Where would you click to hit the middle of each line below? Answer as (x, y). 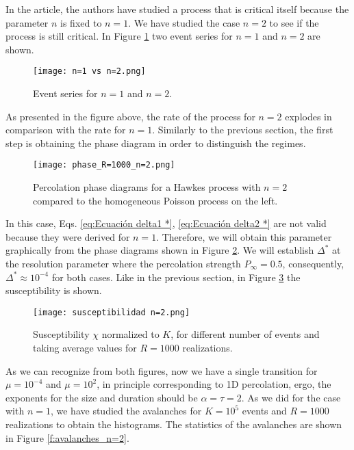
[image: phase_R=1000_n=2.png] (104, 165)
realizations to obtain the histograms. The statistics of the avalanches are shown (174, 424)
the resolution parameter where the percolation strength (123, 264)
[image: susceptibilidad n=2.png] (112, 312)
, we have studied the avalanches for (126, 411)
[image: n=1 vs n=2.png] (89, 71)
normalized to (130, 334)
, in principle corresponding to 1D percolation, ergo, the (214, 384)
